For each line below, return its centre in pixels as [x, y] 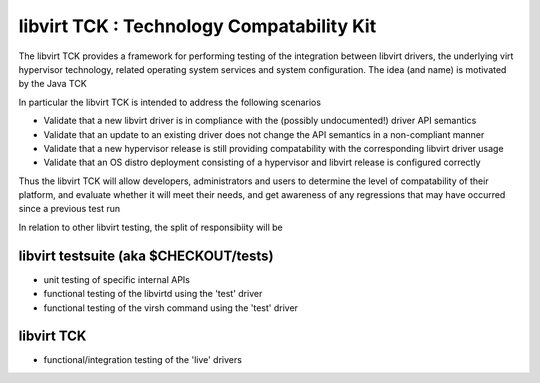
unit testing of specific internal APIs [116, 279]
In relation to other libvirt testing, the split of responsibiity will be [151, 227]
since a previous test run [69, 209]
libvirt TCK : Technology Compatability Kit [197, 26]
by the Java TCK [52, 84]
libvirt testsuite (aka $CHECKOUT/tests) [146, 255]
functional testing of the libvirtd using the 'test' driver [153, 294]
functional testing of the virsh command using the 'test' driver [171, 307]
